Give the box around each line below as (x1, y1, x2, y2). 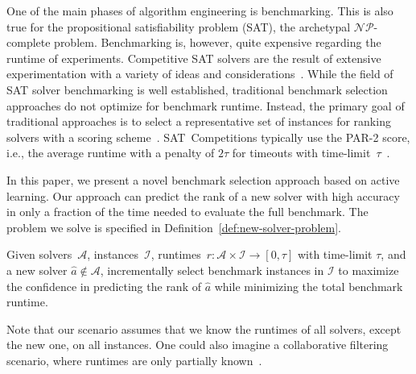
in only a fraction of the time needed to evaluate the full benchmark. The (6, 203, 369, 220)
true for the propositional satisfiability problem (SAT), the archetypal (6, 18, 351, 35)
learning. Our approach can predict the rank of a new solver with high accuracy (6, 187, 400, 204)
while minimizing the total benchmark (214, 277, 403, 294)
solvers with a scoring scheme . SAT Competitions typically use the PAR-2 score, (6, 128, 410, 145)
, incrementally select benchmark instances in (100, 261, 324, 278)
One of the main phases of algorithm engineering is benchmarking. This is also (6, 2, 393, 19)
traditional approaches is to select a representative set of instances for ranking (6, 113, 391, 130)
